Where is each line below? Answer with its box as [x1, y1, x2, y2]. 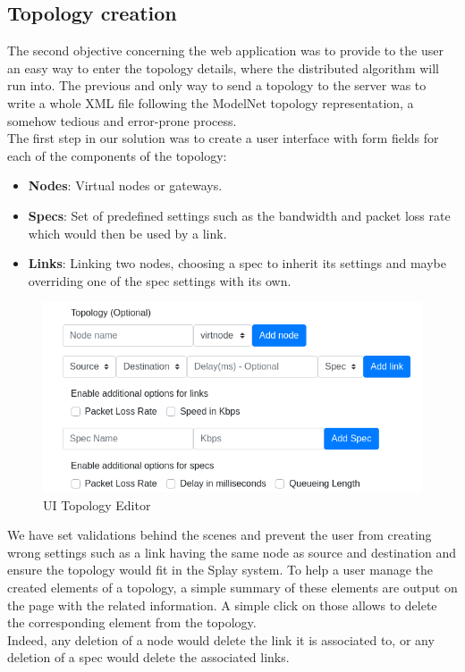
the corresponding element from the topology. [7, 613, 257, 632]
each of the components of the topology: [7, 146, 227, 164]
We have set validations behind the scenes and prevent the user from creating [7, 525, 432, 544]
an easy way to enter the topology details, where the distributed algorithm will [7, 58, 439, 77]
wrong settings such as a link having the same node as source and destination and [7, 542, 456, 561]
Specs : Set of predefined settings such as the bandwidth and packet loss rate [28, 206, 451, 224]
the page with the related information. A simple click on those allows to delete [7, 595, 437, 614]
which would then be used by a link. [28, 223, 227, 242]
